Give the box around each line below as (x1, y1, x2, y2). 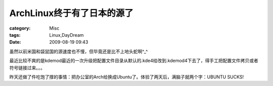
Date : (9, 39, 21, 45)
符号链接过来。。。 (9, 64, 45, 70)
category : (9, 25, 31, 31)
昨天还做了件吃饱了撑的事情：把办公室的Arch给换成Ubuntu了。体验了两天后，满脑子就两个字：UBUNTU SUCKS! (9, 73, 244, 80)
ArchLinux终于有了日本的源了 (9, 8, 134, 19)
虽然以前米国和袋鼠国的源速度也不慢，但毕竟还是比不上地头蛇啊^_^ (9, 48, 148, 54)
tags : (9, 32, 21, 38)
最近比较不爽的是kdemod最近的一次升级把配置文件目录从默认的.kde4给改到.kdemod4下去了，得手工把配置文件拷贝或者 (9, 58, 258, 64)
